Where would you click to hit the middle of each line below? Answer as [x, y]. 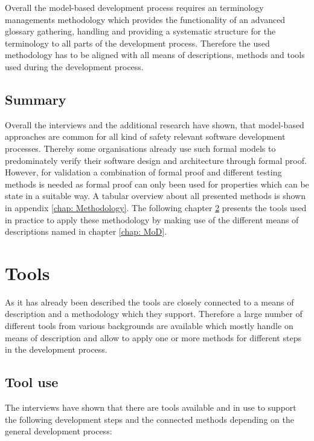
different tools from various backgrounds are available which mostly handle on [149, 326]
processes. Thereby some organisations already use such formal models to [140, 148]
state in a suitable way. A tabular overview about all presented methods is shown [155, 196]
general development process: [59, 431]
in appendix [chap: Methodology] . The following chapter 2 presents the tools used [156, 207]
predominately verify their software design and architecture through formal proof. [156, 160]
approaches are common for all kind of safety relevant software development [145, 136]
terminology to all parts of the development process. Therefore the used [137, 43]
